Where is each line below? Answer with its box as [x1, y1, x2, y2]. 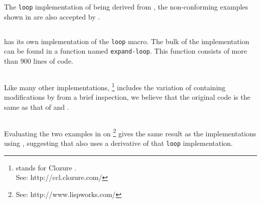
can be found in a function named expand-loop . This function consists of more [4, 46, 247, 56]
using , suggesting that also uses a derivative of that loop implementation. [4, 138, 233, 148]
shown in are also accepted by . [4, 11, 100, 22]
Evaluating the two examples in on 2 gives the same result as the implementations [4, 126, 256, 138]
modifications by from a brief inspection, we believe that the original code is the [4, 92, 250, 102]
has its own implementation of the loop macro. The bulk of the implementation [4, 36, 249, 46]
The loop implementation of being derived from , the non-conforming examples [4, 2, 248, 12]
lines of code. [33, 55, 73, 66]
